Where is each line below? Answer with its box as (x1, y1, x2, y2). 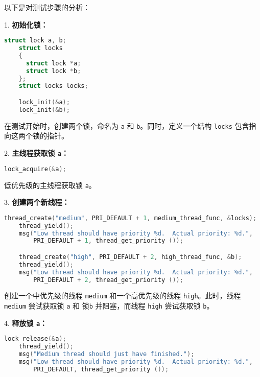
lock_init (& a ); (18, 98, 70, 106)
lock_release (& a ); (4, 335, 66, 343)
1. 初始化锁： (4, 19, 48, 30)
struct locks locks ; (18, 82, 88, 90)
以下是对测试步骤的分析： (4, 2, 90, 12)
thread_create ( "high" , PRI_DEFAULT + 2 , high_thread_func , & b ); (18, 253, 242, 261)
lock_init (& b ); (18, 106, 70, 113)
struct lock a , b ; (4, 37, 66, 44)
